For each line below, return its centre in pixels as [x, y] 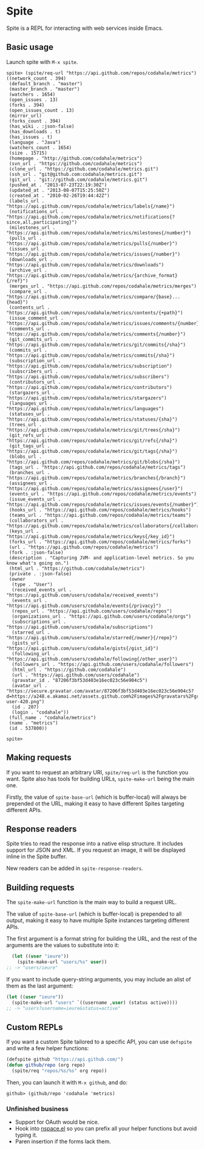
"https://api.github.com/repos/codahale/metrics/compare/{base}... [93, 296]
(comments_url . [29, 329]
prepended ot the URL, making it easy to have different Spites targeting [95, 803]
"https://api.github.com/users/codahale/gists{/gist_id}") [83, 648]
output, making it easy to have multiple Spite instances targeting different [98, 920]
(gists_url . [28, 643]
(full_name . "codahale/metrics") [53, 717]
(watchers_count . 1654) [40, 147]
